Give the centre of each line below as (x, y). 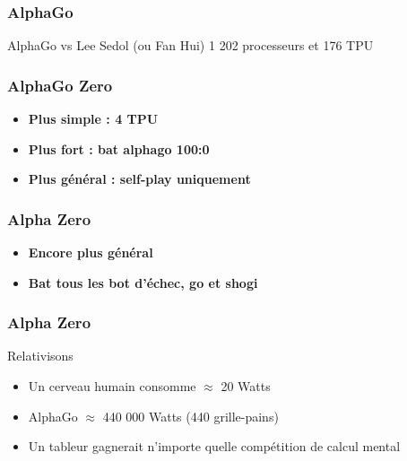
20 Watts (246, 386)
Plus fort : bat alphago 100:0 (119, 148)
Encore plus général (91, 252)
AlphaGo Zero (60, 85)
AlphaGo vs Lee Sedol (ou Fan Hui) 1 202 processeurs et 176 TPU (191, 45)
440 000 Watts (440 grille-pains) (191, 416)
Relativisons (40, 356)
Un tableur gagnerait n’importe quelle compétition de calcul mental (214, 446)
